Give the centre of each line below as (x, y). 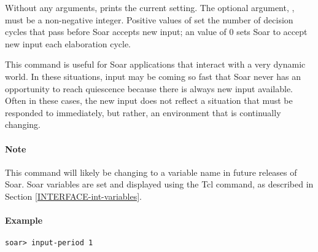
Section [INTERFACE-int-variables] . (73, 196)
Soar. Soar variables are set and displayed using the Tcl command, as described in (159, 184)
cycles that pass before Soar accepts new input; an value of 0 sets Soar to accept (156, 32)
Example (24, 220)
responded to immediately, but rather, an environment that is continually (143, 112)
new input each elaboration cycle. (68, 43)
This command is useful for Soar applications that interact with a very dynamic (155, 64)
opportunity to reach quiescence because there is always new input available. (149, 88)
